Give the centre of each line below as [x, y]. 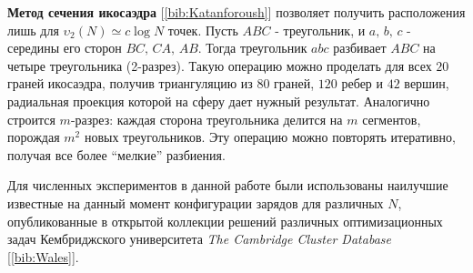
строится [31, 119]
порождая [34, 137]
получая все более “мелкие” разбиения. [116, 154]
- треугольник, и [320, 30]
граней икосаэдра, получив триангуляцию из [130, 83]
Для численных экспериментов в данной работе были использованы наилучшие [228, 185]
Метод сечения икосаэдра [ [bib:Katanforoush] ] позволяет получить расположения [236, 12]
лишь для [33, 30]
